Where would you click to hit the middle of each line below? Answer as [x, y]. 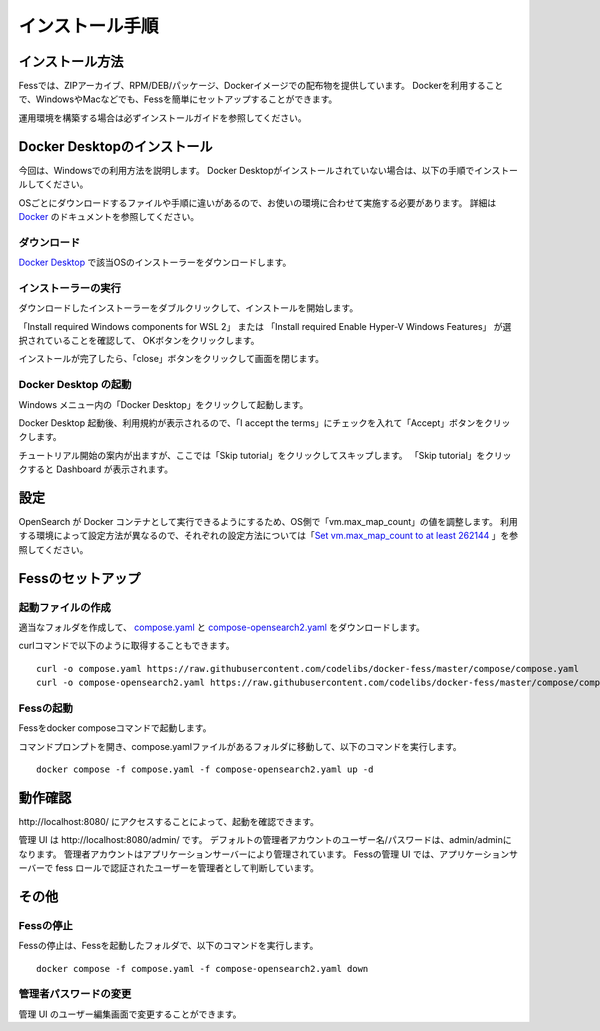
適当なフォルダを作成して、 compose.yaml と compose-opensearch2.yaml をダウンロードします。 [221, 627]
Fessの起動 [46, 708]
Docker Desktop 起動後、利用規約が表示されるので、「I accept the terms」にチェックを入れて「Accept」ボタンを [251, 422]
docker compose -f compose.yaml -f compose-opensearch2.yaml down [202, 968]
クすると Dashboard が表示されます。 [96, 469]
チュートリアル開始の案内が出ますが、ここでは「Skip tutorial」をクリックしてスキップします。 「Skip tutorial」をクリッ [265, 455]
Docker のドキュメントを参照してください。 [109, 216]
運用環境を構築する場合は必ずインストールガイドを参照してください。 [162, 117]
